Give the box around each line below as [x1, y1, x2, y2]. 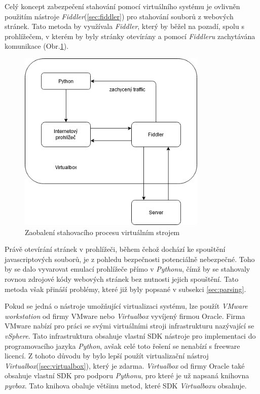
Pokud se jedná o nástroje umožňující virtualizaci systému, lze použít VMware [5, 301, 248, 311]
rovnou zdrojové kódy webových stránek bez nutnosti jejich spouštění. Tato [5, 273, 239, 284]
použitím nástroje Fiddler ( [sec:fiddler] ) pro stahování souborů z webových [5, 11, 234, 21]
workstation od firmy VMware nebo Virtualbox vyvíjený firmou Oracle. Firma [5, 310, 245, 321]
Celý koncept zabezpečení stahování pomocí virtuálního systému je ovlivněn [5, 1, 240, 11]
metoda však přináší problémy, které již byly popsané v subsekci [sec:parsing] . [5, 283, 246, 294]
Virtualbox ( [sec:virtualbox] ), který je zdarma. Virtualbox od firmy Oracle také [5, 360, 245, 371]
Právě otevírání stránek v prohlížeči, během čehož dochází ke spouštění [5, 244, 226, 254]
